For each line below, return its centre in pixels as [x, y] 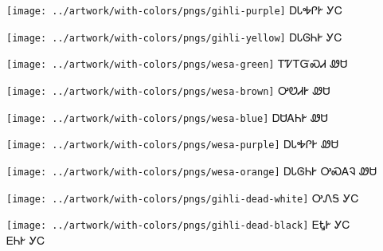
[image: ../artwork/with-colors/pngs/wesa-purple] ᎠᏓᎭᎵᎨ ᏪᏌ [173, 144]
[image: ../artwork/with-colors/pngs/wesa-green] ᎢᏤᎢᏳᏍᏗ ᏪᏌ [177, 63]
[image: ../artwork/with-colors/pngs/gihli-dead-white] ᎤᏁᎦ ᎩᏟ [183, 197]
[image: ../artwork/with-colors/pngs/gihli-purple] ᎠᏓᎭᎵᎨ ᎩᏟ [174, 10]
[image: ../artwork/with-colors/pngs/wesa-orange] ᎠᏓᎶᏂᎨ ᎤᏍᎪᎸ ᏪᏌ [192, 170]
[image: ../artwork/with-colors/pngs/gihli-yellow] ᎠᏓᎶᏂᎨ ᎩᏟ [174, 36]
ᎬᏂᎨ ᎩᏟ [26, 239]
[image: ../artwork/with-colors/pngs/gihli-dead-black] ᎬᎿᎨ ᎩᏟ [178, 224]
